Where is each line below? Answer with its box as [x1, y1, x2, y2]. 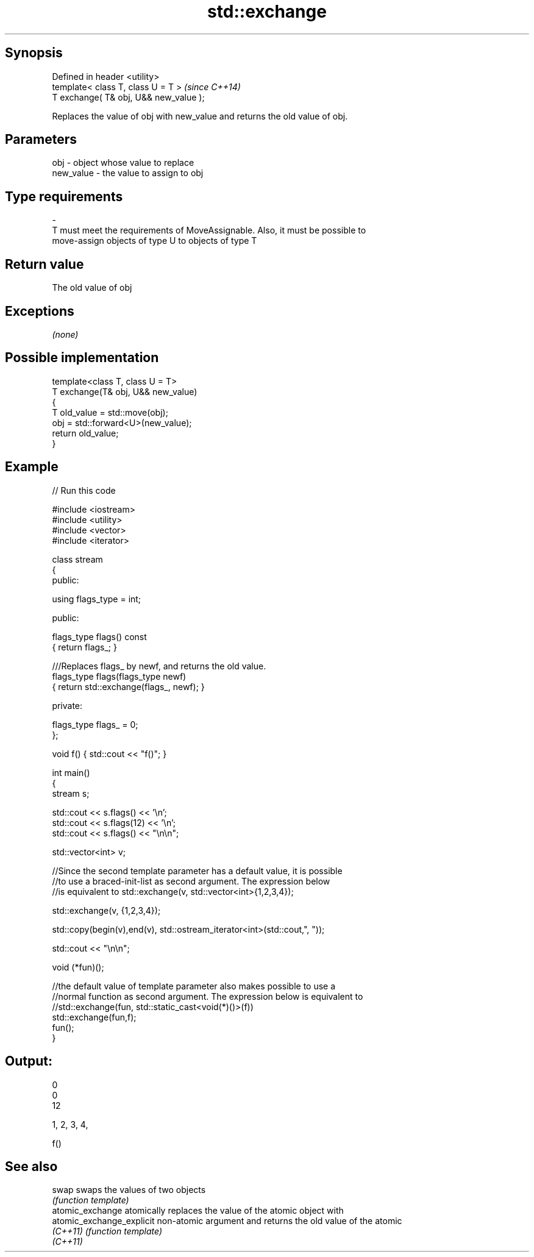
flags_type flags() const [52, 631, 147, 642]
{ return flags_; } [52, 641, 117, 652]
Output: [5, 1053, 52, 1069]
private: [52, 700, 83, 711]
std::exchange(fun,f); [52, 1011, 137, 1022]
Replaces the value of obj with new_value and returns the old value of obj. [52, 110, 348, 121]
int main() [52, 767, 90, 778]
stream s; [52, 788, 90, 799]
